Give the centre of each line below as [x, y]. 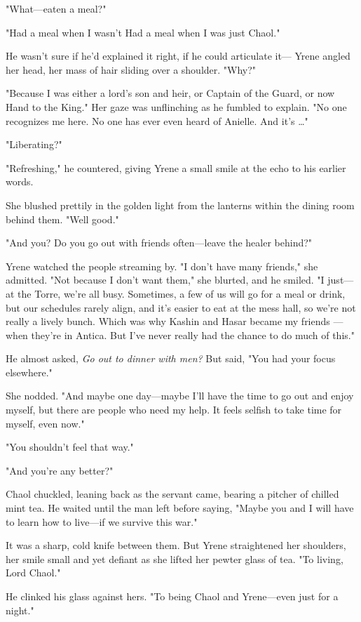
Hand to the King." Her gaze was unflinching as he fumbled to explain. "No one [176, 106]
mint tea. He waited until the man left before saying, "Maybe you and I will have [180, 508]
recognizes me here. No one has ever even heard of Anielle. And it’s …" [157, 120]
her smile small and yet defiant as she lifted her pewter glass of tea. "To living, [175, 558]
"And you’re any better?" [60, 470]
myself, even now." [45, 423]
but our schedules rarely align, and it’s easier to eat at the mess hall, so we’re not [181, 307]
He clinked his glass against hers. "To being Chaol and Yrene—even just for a [172, 596]
